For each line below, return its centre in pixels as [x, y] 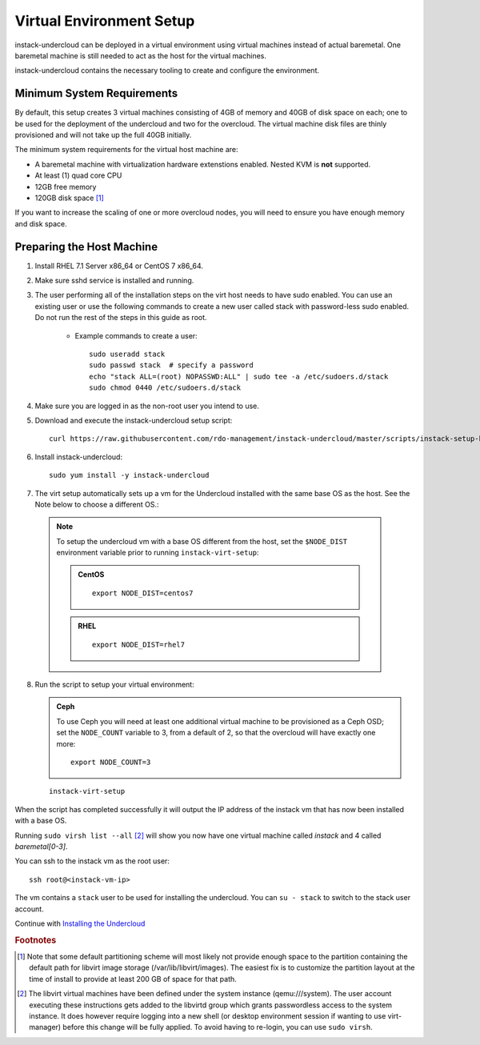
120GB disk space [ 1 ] [69, 198]
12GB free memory [66, 186]
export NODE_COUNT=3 [111, 762]
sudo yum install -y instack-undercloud [129, 475]
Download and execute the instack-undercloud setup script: [134, 420]
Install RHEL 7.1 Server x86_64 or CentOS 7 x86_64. [119, 266]
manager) [45, 1027]
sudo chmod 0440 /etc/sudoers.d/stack [165, 388]
